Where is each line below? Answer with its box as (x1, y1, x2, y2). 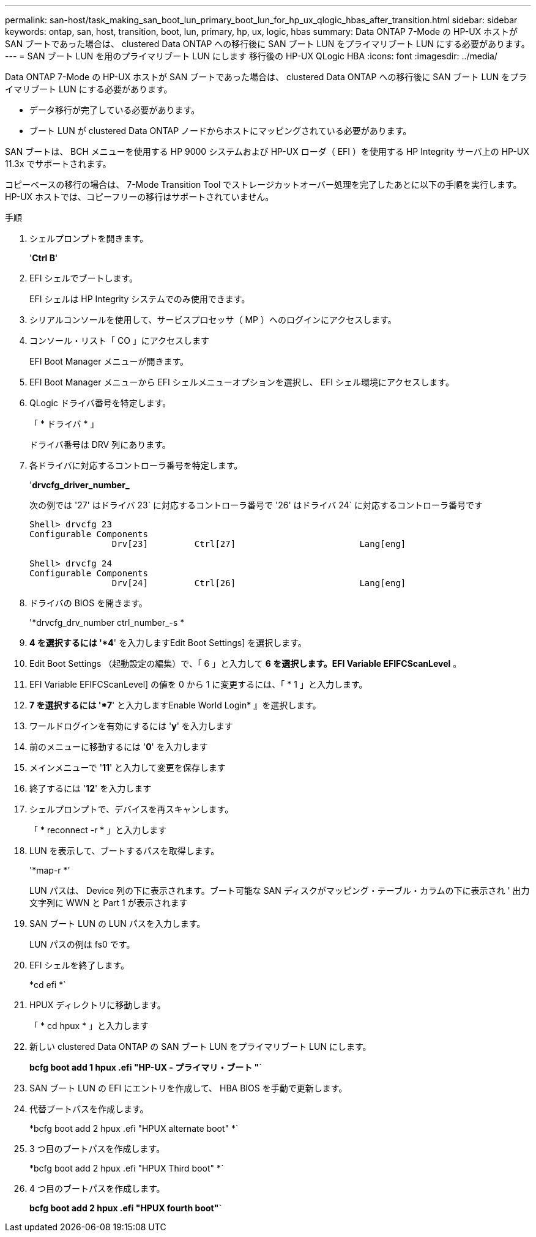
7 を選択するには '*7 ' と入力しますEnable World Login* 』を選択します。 (29, 700, 321, 710)
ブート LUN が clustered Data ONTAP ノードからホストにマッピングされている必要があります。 (29, 125, 412, 136)
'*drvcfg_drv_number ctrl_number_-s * (29, 617, 185, 628)
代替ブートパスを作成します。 (29, 1104, 149, 1114)
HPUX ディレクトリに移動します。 (29, 1000, 166, 1010)
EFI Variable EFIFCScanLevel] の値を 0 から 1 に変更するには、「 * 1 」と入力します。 (29, 679, 368, 689)
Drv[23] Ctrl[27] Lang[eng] (111, 539, 406, 549)
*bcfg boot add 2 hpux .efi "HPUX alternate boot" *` (29, 1123, 239, 1134)
